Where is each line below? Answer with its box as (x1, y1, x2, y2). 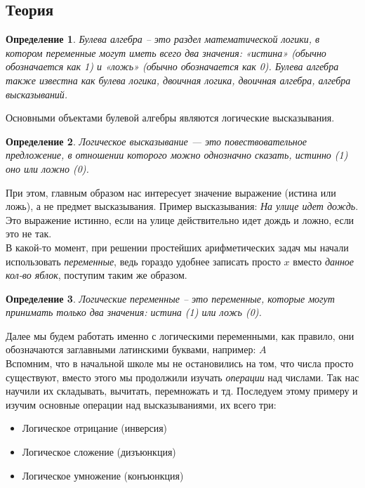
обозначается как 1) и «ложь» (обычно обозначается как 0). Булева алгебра (6, 59, 339, 74)
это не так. (6, 226, 52, 241)
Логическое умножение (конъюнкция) (22, 468, 184, 482)
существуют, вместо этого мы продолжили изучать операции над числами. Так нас (6, 369, 359, 384)
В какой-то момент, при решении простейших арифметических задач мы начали (6, 239, 349, 254)
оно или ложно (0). (6, 161, 89, 176)
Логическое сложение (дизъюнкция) (22, 444, 176, 459)
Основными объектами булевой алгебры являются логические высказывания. (6, 110, 335, 125)
